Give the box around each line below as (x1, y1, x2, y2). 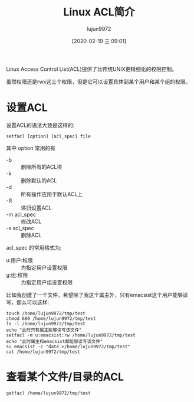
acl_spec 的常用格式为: (6, 244, 62, 251)
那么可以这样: (16, 299, 50, 306)
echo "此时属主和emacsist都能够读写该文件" (6, 338, 103, 344)
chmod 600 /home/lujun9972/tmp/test (6, 315, 96, 322)
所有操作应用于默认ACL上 (21, 190, 83, 198)
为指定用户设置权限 (21, 264, 68, 271)
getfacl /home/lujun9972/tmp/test (6, 390, 91, 396)
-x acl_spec (6, 224, 34, 231)
